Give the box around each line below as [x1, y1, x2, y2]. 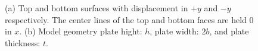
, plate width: [150, 25, 199, 37]
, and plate [209, 25, 249, 37]
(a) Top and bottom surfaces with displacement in [5, 2, 188, 14]
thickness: [5, 36, 41, 49]
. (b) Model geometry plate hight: [19, 25, 142, 37]
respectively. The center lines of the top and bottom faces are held [5, 13, 247, 26]
